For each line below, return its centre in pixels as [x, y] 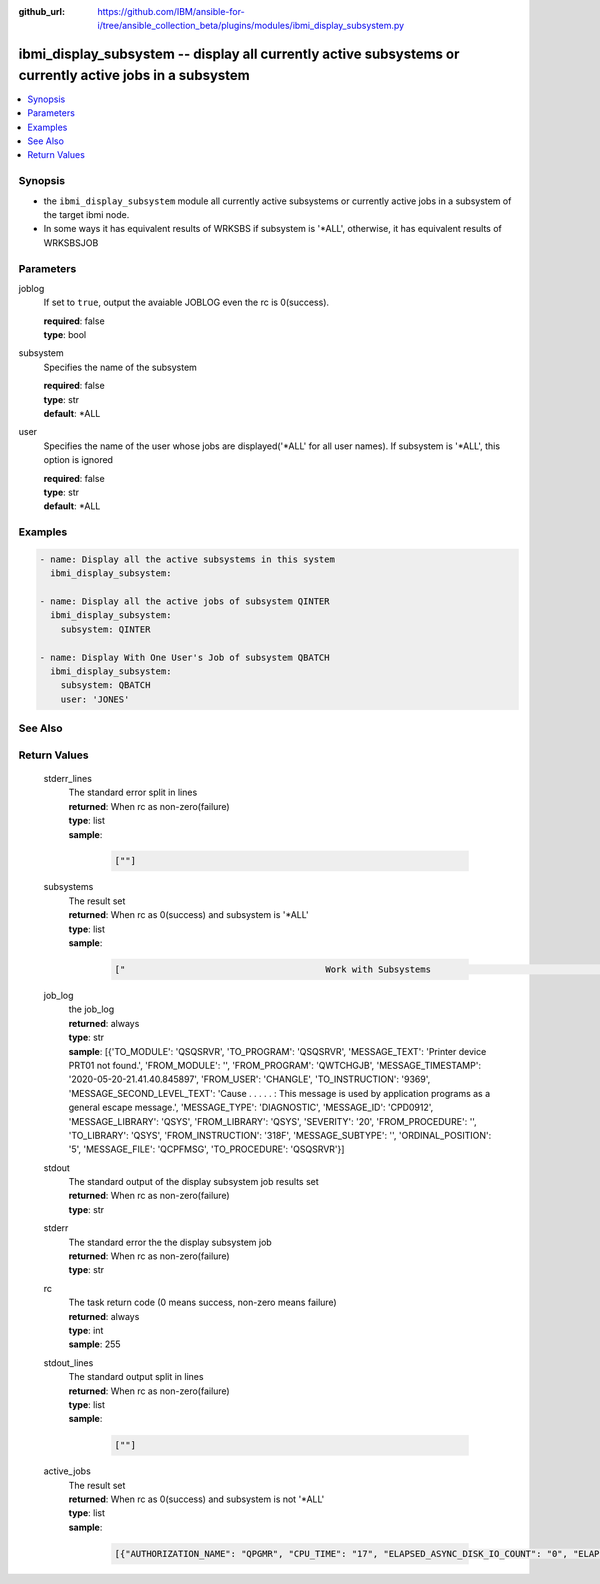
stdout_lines [68, 1362]
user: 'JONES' [95, 699]
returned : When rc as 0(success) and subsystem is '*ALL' [188, 915]
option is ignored [78, 460]
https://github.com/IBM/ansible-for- [171, 11]
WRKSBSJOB [71, 242]
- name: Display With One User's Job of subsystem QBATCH [184, 657]
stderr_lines [67, 778]
